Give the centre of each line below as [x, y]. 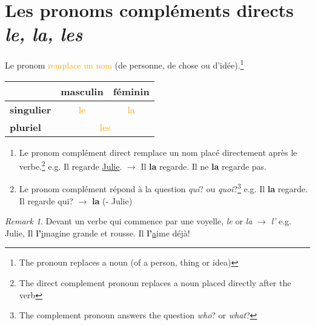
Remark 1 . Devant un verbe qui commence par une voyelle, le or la [129, 221]
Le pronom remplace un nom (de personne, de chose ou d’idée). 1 [124, 64]
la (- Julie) [112, 200]
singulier [31, 109]
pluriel [25, 127]
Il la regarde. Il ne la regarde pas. [204, 166]
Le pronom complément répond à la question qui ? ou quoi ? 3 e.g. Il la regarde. [163, 188]
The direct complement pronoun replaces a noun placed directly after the [155, 283]
